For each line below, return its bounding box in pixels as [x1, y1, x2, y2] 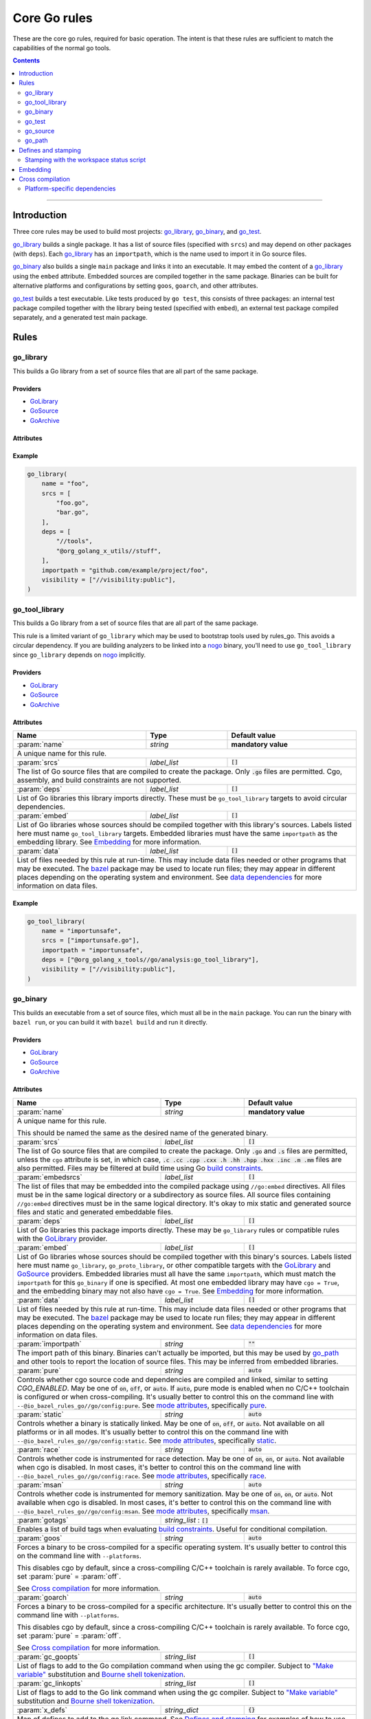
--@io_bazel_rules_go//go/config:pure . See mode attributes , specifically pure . [16, 1400, 267, 1410]
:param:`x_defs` [16, 1705, 68, 1715]
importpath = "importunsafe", [41, 946, 144, 954]
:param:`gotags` [16, 1515, 69, 1524]
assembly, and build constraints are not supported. [16, 775, 181, 785]
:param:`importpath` [16, 1339, 82, 1348]
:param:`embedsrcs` [16, 1172, 82, 1182]
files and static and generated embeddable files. [16, 1207, 173, 1216]
